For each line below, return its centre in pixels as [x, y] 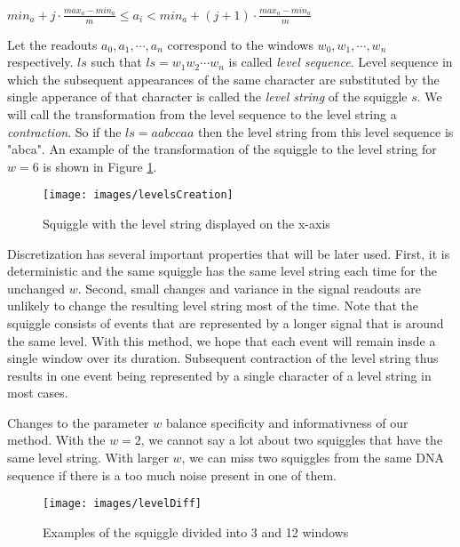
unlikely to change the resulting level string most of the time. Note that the [213, 306]
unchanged [36, 288]
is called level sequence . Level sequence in [341, 62]
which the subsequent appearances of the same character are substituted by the [223, 79]
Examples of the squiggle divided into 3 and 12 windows [196, 531]
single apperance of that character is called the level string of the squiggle [207, 97]
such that [116, 62]
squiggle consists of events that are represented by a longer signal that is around [226, 322]
